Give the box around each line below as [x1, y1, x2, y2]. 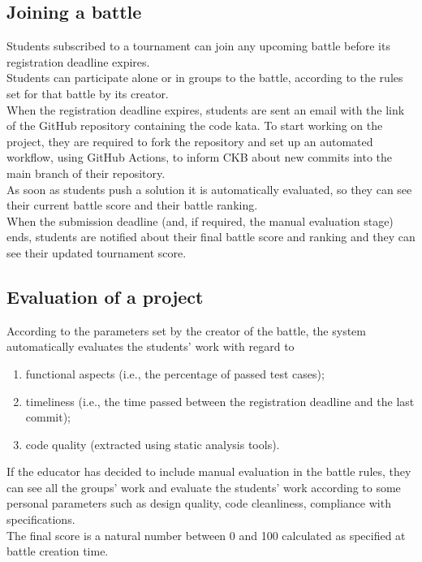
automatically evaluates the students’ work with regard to [6, 338, 295, 355]
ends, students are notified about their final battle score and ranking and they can [6, 228, 416, 245]
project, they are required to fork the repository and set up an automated [6, 132, 373, 149]
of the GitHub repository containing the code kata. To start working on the [6, 117, 383, 134]
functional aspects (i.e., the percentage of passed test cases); [25, 365, 325, 382]
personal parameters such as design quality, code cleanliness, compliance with [6, 495, 391, 512]
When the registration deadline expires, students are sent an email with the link [6, 101, 405, 118]
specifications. [6, 511, 75, 528]
